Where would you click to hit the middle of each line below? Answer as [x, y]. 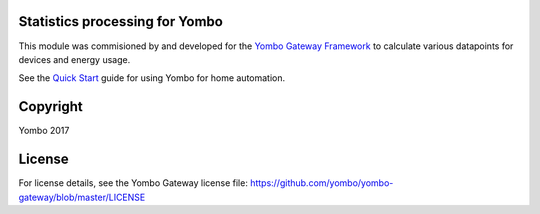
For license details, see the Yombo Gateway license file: [133, 183]
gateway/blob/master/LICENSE [82, 197]
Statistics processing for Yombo [121, 21]
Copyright [51, 106]
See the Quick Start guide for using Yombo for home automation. [152, 78]
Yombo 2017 [44, 131]
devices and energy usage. [74, 59]
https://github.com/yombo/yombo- [322, 183]
